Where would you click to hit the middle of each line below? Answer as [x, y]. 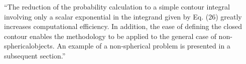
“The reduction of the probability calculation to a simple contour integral [117, 6]
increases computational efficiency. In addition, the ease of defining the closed [123, 26]
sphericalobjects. [29, 46]
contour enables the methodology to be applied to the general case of [110, 36]
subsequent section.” [35, 55]
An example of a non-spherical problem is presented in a [144, 46]
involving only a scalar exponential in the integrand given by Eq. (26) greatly [123, 16]
